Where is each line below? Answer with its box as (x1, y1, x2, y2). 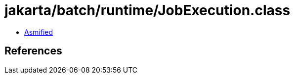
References (4, 45, 62, 57)
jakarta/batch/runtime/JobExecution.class (4, 2, 291, 19)
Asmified (24, 27, 53, 36)
